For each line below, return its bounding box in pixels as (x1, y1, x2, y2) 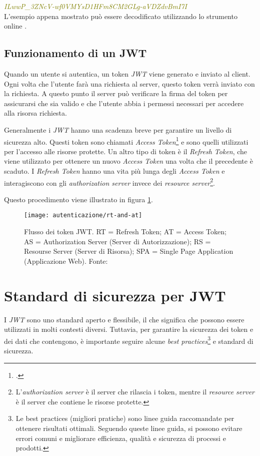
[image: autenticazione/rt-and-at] (24, 212, 142, 219)
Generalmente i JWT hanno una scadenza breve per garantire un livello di (4, 124, 232, 135)
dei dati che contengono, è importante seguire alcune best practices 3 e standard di (4, 334, 253, 346)
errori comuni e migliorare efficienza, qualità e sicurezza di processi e (15, 432, 226, 443)
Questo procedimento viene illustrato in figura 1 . (4, 194, 153, 204)
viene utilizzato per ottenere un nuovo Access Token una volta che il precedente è (4, 156, 253, 166)
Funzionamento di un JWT (4, 45, 147, 61)
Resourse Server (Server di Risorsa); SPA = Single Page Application (24, 246, 233, 256)
